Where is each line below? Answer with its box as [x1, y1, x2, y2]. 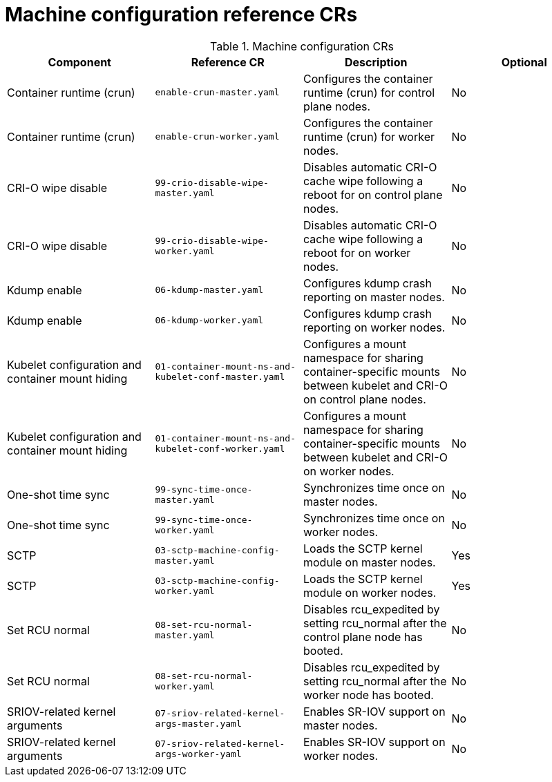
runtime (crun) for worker [303, 129, 435, 144]
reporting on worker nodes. [303, 320, 446, 334]
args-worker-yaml [155, 748, 242, 759]
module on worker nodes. [303, 585, 437, 600]
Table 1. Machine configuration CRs [210, 39, 394, 53]
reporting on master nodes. [303, 289, 445, 304]
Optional [501, 55, 547, 69]
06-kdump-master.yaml [155, 285, 264, 296]
